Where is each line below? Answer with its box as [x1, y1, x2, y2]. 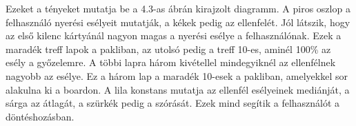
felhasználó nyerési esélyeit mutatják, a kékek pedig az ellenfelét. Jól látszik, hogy [6, 14, 350, 29]
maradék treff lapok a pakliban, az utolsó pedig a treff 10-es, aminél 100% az [6, 41, 331, 56]
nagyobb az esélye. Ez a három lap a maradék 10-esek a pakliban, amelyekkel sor [6, 68, 348, 83]
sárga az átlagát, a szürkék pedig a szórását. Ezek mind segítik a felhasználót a [6, 96, 340, 110]
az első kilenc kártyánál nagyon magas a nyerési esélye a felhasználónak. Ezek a [6, 28, 342, 43]
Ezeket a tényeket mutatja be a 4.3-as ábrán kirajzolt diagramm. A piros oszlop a [6, 1, 350, 15]
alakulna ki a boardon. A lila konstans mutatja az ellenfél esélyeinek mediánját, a [6, 82, 350, 96]
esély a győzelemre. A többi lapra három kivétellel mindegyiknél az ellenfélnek [6, 55, 336, 70]
